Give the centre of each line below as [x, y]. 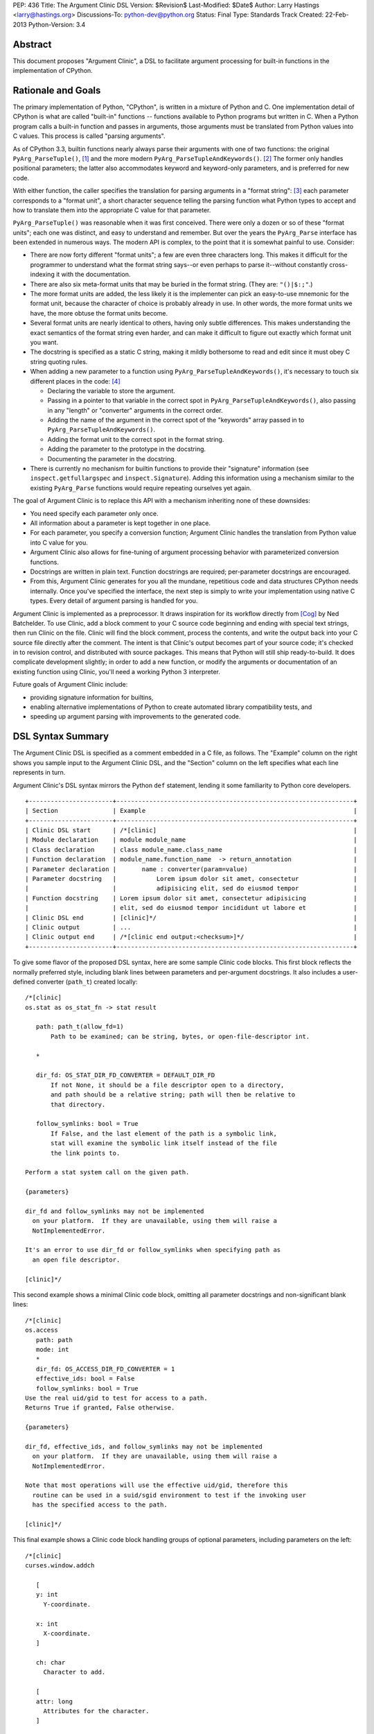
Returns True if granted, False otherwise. [100, 1408]
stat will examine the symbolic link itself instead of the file [164, 1143]
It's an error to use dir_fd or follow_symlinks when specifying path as [153, 1250]
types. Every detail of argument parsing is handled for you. [114, 601]
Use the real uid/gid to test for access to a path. [116, 1398]
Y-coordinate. [67, 1604]
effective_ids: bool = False [85, 1379]
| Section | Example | [192, 811]
